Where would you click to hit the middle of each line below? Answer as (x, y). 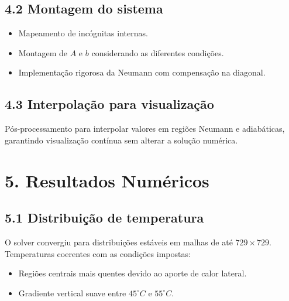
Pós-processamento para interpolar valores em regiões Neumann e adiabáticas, (145, 129)
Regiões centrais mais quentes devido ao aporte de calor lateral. (133, 273)
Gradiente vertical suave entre (72, 293)
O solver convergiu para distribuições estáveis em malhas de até (119, 242)
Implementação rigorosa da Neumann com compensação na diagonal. (142, 72)
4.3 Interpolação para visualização (109, 104)
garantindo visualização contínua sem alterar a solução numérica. (121, 140)
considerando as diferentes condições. (158, 52)
